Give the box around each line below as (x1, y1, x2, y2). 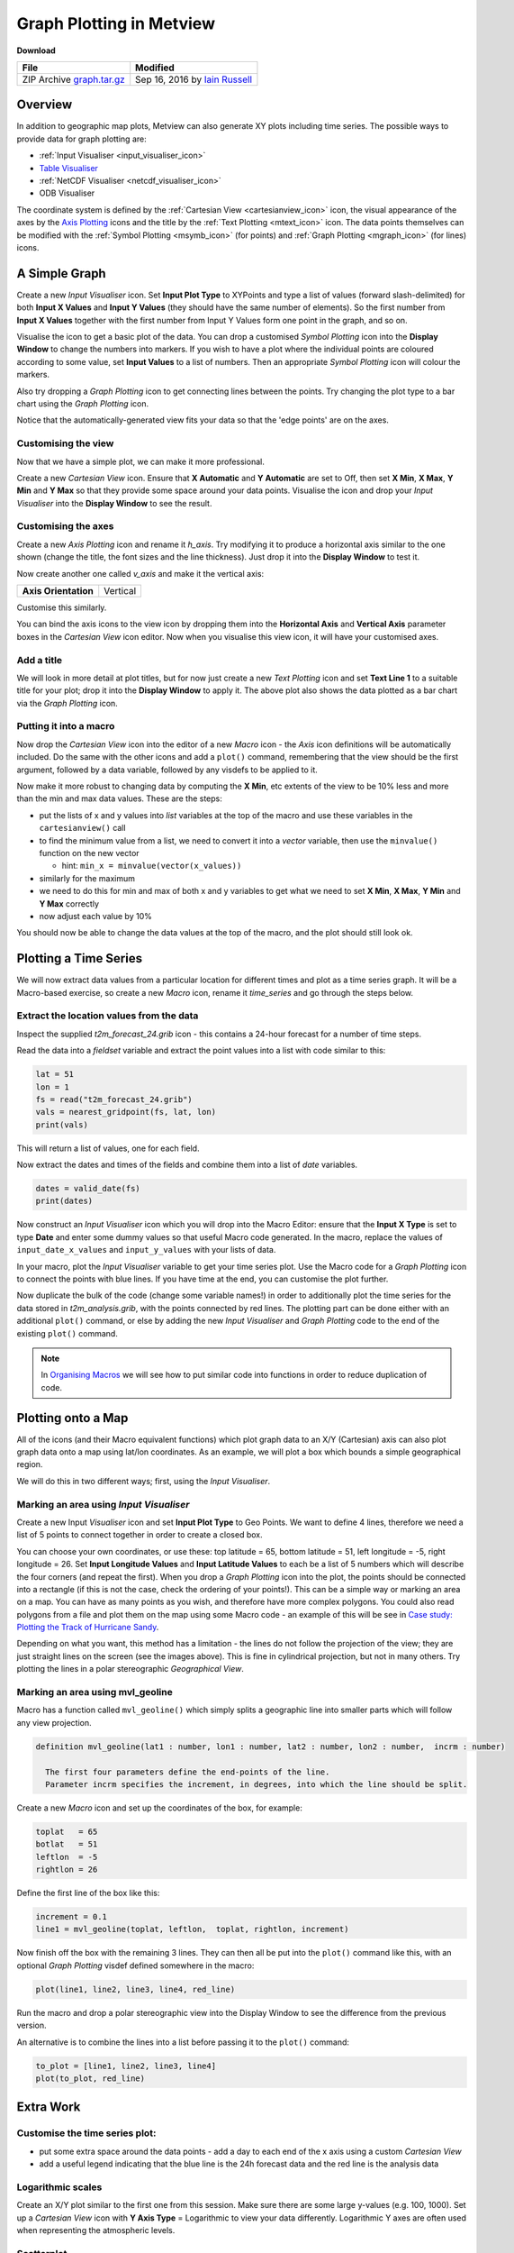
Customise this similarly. (16, 602, 107, 613)
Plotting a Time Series (16, 951, 143, 966)
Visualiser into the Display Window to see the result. (16, 497, 212, 508)
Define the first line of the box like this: (16, 1888, 160, 1899)
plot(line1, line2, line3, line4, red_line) (35, 1984, 236, 1994)
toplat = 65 (35, 1826, 98, 1837)
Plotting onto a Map (16, 1410, 129, 1426)
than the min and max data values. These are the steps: (16, 793, 222, 804)
